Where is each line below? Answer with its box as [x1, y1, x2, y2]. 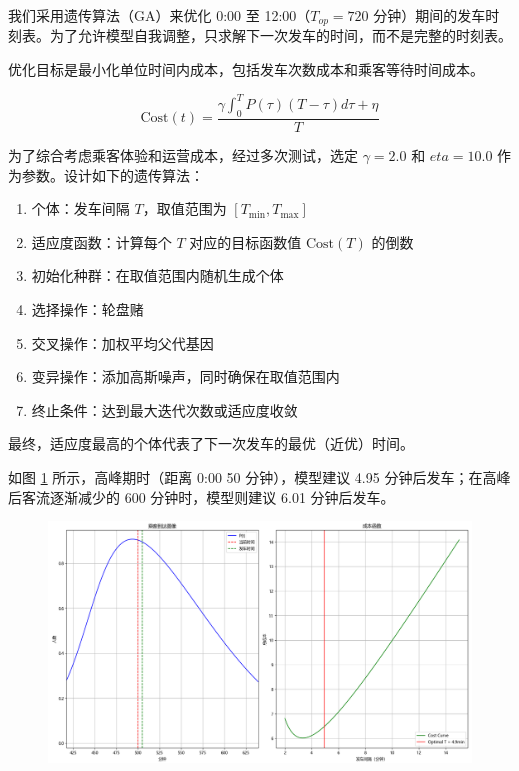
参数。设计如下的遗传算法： [21, 164, 204, 185]
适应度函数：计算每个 [31, 231, 172, 252]
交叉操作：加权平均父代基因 [31, 332, 214, 353]
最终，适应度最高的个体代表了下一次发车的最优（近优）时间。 [8, 433, 414, 454]
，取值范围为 [142, 198, 227, 219]
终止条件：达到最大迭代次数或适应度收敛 [31, 399, 298, 420]
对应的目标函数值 [189, 231, 302, 252]
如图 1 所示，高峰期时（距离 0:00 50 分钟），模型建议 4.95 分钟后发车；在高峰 [8, 466, 511, 487]
